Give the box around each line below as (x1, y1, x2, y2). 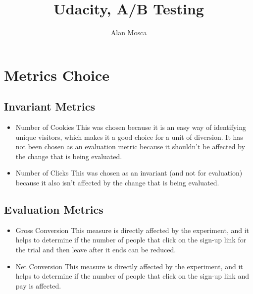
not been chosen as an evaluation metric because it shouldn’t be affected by (15, 141, 245, 152)
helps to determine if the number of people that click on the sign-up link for (15, 235, 247, 245)
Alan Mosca (110, 27, 147, 38)
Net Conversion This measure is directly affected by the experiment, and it (15, 261, 243, 271)
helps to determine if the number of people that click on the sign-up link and (15, 271, 249, 281)
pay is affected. (15, 280, 61, 291)
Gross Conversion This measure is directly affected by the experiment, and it (15, 225, 250, 235)
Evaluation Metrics (4, 202, 103, 217)
